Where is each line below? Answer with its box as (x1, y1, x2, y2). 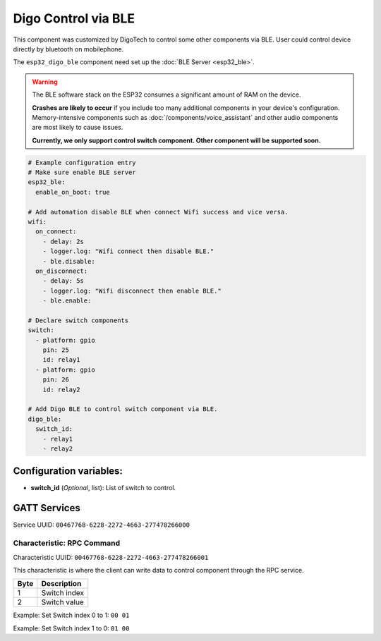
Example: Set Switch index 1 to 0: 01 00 (13, 624, 130, 633)
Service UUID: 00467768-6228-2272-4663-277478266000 (13, 520, 190, 529)
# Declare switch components (28, 316, 129, 324)
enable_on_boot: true (35, 188, 111, 196)
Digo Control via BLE (13, 11, 135, 26)
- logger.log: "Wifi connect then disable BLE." (42, 248, 214, 255)
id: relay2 (42, 385, 80, 393)
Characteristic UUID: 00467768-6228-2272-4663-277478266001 (13, 553, 209, 561)
